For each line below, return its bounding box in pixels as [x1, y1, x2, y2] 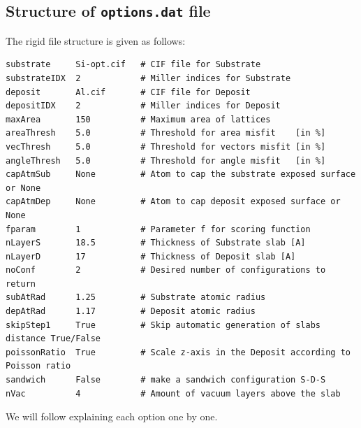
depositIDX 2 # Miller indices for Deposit [6, 101, 281, 111]
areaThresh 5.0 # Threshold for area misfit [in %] [6, 128, 326, 138]
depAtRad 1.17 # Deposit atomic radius [6, 306, 256, 317]
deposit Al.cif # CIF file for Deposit [6, 87, 251, 97]
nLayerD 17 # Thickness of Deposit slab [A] [6, 251, 296, 262]
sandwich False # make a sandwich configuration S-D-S [6, 375, 326, 385]
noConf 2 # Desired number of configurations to [6, 265, 326, 276]
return [6, 278, 36, 289]
